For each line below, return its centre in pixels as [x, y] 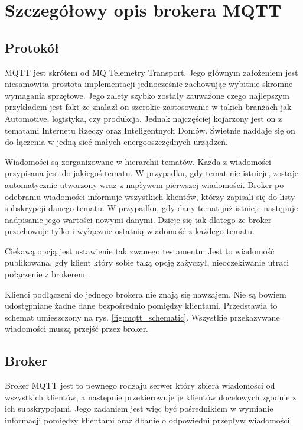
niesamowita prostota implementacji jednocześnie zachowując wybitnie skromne [149, 84]
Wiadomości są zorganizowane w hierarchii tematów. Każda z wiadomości [138, 161]
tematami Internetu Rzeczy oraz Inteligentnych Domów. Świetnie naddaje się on [150, 130]
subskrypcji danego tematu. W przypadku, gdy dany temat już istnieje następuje [151, 208]
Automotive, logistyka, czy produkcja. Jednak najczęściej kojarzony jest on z [144, 118]
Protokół [32, 47]
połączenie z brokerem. [46, 274]
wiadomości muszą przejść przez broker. [77, 329]
